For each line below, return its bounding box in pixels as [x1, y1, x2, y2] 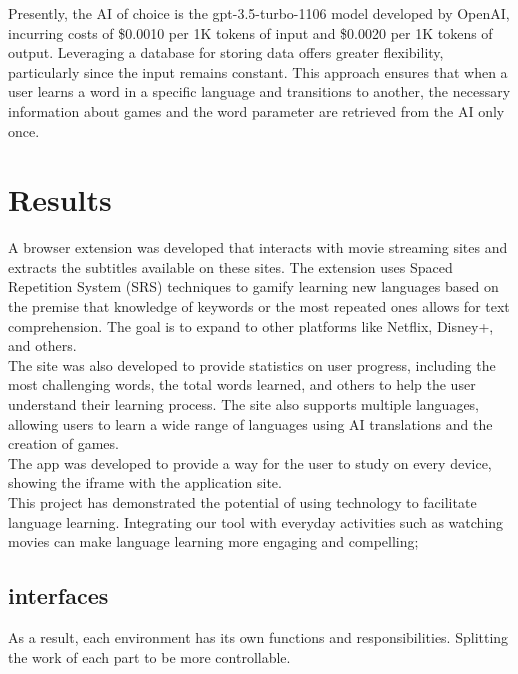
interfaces [8, 580, 109, 611]
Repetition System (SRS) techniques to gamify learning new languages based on [8, 276, 499, 297]
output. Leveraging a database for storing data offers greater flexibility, [8, 42, 444, 63]
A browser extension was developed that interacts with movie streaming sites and [8, 237, 508, 258]
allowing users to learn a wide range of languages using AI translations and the [8, 413, 493, 434]
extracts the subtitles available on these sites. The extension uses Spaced [8, 256, 453, 277]
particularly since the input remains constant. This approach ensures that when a [8, 61, 508, 82]
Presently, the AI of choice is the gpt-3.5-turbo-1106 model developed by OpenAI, [8, 3, 510, 23]
